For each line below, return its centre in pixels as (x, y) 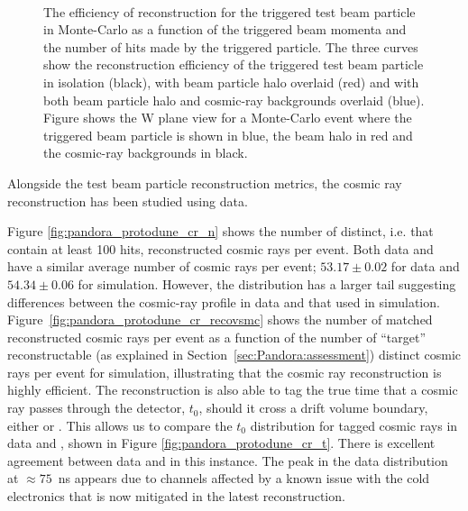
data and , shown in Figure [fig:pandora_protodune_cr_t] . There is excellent (221, 443)
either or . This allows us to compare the (120, 425)
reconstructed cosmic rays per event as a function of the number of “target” (217, 337)
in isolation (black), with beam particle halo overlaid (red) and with (231, 82)
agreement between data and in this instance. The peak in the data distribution (228, 460)
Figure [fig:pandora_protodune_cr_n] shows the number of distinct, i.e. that (220, 231)
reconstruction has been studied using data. (128, 201)
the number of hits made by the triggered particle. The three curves (231, 46)
